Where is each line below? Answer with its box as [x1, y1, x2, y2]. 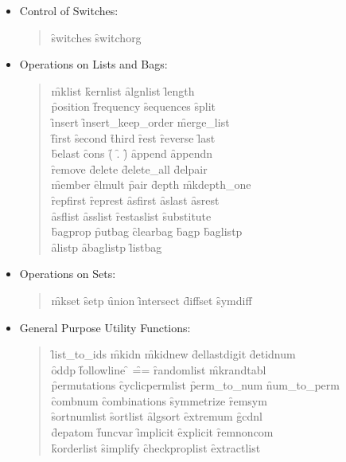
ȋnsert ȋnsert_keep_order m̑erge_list [51, 113, 230, 130]
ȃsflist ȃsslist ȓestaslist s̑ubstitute [51, 207, 212, 224]
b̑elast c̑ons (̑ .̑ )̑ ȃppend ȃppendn [51, 145, 212, 162]
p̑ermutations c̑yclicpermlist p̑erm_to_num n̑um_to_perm [51, 377, 340, 393]
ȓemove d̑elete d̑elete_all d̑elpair [51, 160, 208, 177]
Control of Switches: [19, 2, 119, 18]
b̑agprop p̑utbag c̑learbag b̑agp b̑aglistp [51, 223, 243, 240]
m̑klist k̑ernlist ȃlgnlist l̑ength [51, 82, 195, 99]
